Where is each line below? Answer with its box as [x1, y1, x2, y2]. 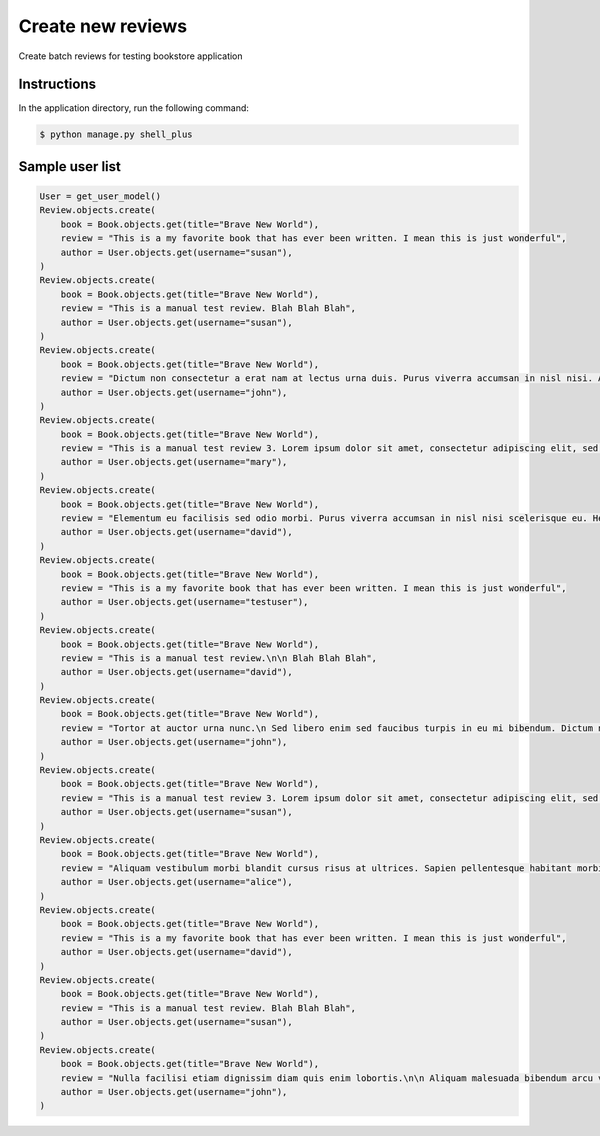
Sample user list [18, 158, 122, 175]
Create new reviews [18, 15, 188, 37]
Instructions [18, 76, 97, 93]
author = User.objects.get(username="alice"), [60, 876, 294, 888]
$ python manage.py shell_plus [39, 129, 194, 140]
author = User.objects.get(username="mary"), [60, 456, 288, 468]
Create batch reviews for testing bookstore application [18, 50, 244, 62]
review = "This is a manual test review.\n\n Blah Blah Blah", [60, 652, 378, 664]
